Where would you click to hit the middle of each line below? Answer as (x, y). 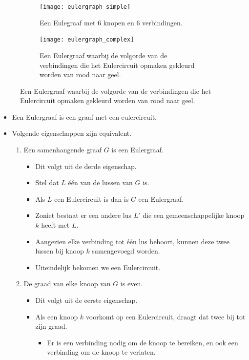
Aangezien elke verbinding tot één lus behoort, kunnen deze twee (132, 241)
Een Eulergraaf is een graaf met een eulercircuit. (84, 116)
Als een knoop (57, 316)
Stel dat (47, 182)
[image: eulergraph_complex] (87, 40)
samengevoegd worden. (126, 251)
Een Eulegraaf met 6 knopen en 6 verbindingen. (111, 22)
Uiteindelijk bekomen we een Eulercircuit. (98, 267)
